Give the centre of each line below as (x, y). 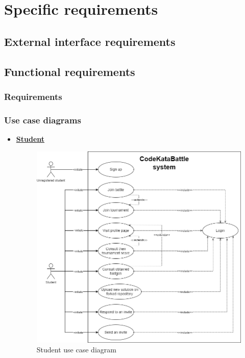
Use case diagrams (43, 120)
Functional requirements (70, 71)
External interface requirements (90, 41)
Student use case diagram (76, 350)
